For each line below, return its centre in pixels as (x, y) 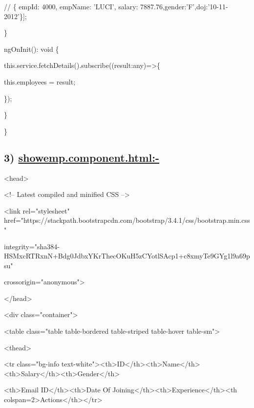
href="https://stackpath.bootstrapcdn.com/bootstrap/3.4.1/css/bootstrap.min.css (127, 220)
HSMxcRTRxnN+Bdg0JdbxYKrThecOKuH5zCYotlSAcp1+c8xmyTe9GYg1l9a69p (127, 256)
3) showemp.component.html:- (82, 157)
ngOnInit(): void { (32, 49)
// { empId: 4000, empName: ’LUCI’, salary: (71, 6)
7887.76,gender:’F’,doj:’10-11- (184, 6)
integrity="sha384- (32, 246)
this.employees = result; (40, 81)
